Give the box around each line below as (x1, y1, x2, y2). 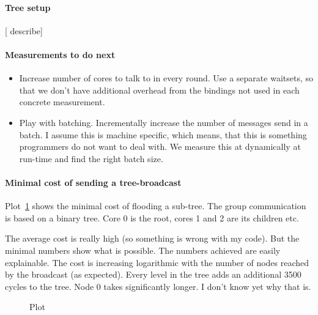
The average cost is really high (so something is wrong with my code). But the (5, 232, 300, 245)
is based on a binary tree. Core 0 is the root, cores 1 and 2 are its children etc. (5, 211, 299, 224)
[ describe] (5, 24, 43, 37)
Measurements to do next (5, 48, 116, 61)
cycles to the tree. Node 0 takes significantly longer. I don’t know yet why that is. (5, 280, 311, 292)
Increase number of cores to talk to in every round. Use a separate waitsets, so (19, 72, 313, 84)
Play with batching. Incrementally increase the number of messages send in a (19, 116, 308, 128)
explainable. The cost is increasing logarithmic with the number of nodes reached (5, 256, 309, 269)
